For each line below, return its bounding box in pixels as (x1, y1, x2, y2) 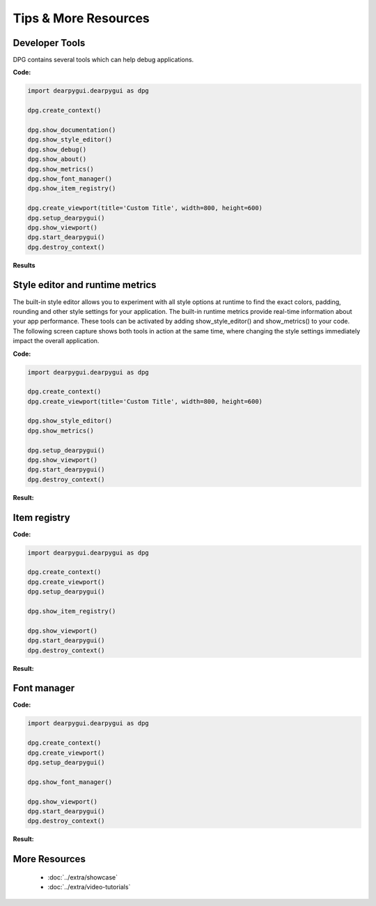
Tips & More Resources (13, 10, 150, 26)
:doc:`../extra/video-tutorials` (47, 883, 131, 891)
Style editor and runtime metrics (13, 279, 157, 291)
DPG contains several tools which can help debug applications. (13, 56, 194, 64)
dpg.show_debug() (27, 145, 87, 153)
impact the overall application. (13, 337, 100, 345)
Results (13, 261, 36, 269)
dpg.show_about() (27, 156, 87, 163)
